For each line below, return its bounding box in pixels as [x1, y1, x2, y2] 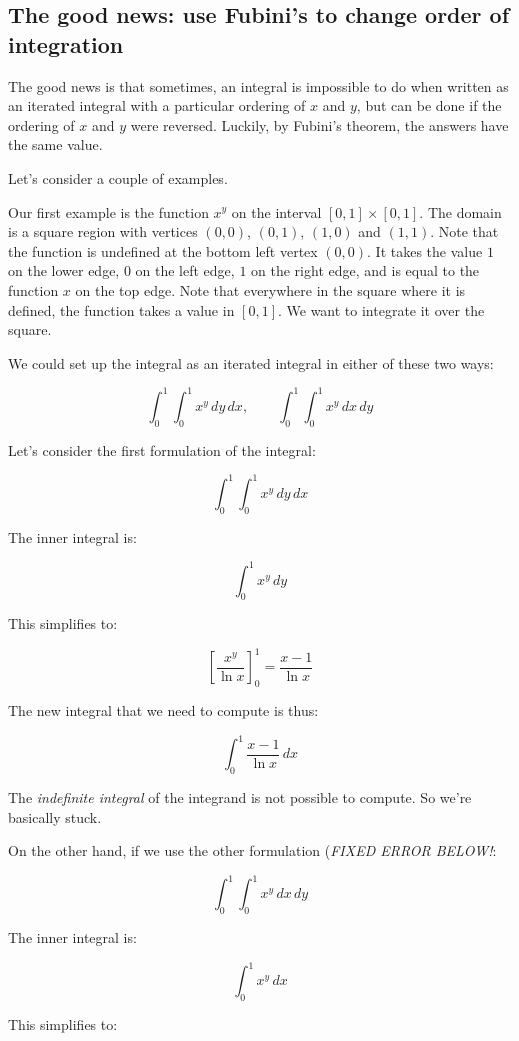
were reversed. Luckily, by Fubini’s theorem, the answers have [130, 114, 509, 135]
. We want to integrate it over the [277, 299, 485, 320]
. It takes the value [367, 240, 483, 261]
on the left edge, [135, 260, 235, 281]
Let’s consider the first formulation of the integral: [8, 439, 316, 460]
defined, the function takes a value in [8, 299, 235, 320]
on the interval [231, 201, 322, 222]
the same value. [8, 134, 103, 155]
